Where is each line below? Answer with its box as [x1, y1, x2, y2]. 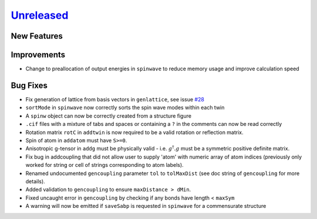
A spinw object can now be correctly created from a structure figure [25, 112, 192, 119]
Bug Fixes [11, 80, 48, 90]
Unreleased [11, 9, 69, 22]
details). [25, 177, 45, 184]
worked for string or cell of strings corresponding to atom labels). [25, 162, 184, 169]
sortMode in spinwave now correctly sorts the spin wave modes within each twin [25, 104, 225, 111]
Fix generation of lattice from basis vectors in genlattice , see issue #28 [25, 95, 205, 102]
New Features [11, 31, 63, 41]
